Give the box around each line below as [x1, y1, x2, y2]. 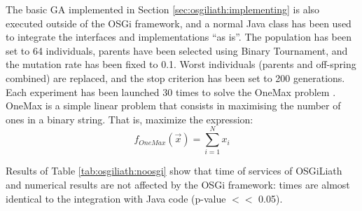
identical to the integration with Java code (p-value [6, 191, 226, 205]
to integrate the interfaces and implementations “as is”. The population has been [6, 29, 351, 44]
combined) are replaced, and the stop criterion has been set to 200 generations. [6, 70, 345, 85]
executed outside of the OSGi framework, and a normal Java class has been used [6, 15, 351, 30]
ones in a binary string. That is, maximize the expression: [6, 111, 253, 126]
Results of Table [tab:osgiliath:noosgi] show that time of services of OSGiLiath [6, 163, 342, 178]
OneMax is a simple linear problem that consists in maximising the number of [6, 98, 341, 113]
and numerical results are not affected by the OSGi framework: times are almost [6, 177, 350, 192]
